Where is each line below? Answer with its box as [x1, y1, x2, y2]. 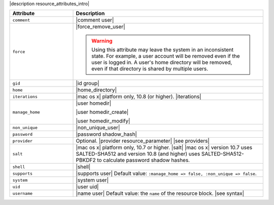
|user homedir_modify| [76, 117, 130, 125]
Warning [91, 37, 113, 45]
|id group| [76, 80, 99, 87]
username [12, 190, 33, 196]
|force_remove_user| [76, 23, 125, 30]
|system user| [76, 177, 109, 184]
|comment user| [76, 17, 114, 24]
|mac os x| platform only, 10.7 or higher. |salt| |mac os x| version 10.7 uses [76, 144, 253, 151]
